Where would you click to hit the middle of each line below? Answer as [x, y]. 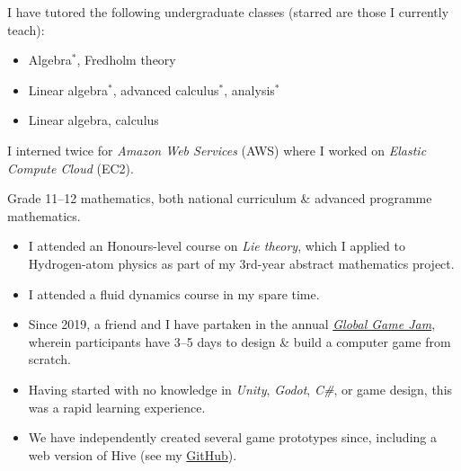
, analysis [249, 89]
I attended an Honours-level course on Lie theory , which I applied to [217, 246]
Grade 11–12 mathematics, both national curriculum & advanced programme [220, 198]
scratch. [49, 359]
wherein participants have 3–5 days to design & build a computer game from [239, 341]
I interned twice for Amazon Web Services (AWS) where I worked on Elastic [217, 150]
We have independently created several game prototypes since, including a [232, 437]
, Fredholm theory [126, 60]
